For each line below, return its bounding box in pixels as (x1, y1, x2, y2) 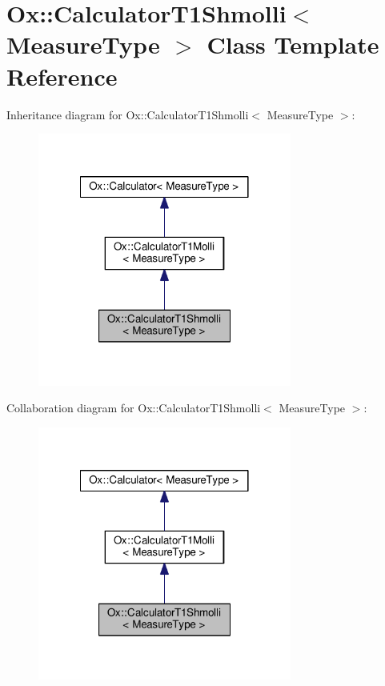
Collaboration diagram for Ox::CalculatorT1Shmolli (6, 399, 261, 416)
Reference (6, 59, 118, 92)
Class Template (207, 28, 379, 61)
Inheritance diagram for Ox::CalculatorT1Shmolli (6, 106, 249, 122)
